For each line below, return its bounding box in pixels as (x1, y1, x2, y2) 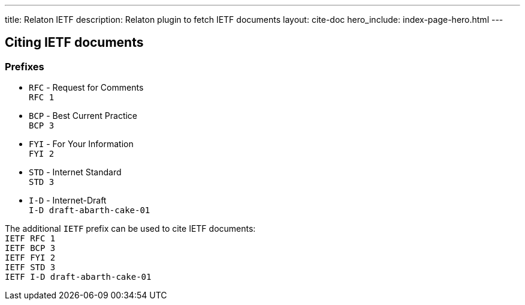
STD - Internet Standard (29, 167, 122, 178)
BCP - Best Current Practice (29, 110, 138, 121)
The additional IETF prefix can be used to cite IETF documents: (5, 223, 256, 234)
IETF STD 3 (5, 262, 56, 273)
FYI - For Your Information (29, 139, 134, 149)
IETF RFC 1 (5, 234, 56, 244)
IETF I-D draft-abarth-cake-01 (5, 272, 152, 282)
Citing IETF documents (5, 35, 144, 50)
